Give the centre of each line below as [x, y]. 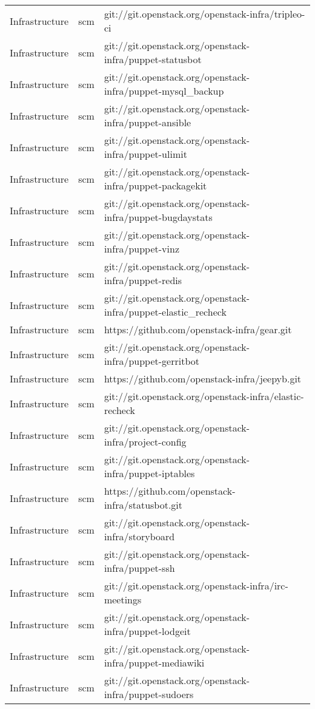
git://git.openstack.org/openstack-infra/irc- [196, 585]
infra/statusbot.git [143, 505]
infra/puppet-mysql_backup [164, 91]
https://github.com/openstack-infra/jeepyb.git [203, 378]
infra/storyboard [139, 536]
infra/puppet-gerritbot [151, 361]
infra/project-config [145, 442]
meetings [123, 599]
